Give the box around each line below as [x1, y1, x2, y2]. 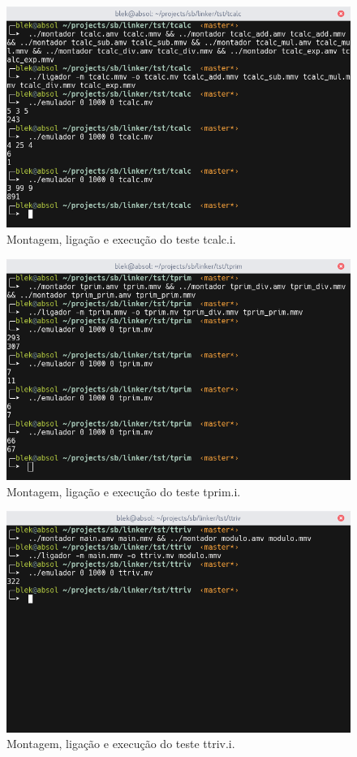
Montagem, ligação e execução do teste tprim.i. [6, 482, 241, 500]
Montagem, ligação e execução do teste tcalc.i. [6, 231, 236, 248]
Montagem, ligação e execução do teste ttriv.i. [6, 735, 235, 752]
